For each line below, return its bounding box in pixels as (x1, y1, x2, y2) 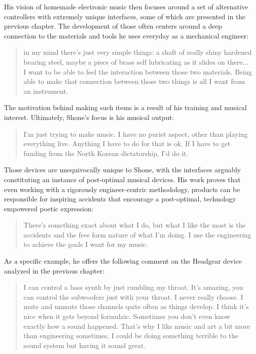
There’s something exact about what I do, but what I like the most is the (23, 220, 246, 230)
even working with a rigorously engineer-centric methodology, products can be (4, 184, 240, 194)
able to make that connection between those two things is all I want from (23, 76, 245, 86)
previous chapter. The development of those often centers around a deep (4, 21, 222, 31)
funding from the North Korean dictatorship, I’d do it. (23, 148, 188, 158)
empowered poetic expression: (4, 203, 94, 213)
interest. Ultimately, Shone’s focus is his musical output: (4, 112, 174, 122)
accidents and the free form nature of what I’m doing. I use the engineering (23, 229, 252, 239)
